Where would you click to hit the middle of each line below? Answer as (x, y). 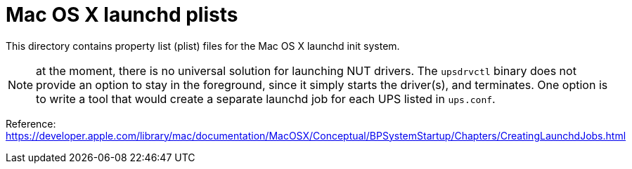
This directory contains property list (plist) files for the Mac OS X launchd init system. (203, 46)
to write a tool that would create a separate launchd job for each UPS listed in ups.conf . (266, 99)
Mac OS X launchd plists (122, 15)
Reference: (31, 123)
